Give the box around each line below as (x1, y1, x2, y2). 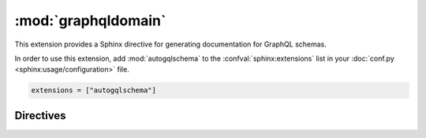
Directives (14, 109, 66, 122)
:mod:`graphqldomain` (14, 12, 166, 29)
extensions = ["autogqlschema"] (31, 86, 157, 95)
